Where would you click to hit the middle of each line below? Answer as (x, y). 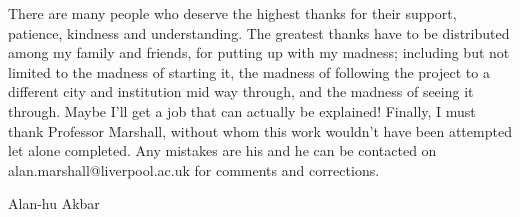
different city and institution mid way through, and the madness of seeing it (241, 91)
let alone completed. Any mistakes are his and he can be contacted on (222, 150)
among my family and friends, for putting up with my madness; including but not (259, 52)
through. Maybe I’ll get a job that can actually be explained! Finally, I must (242, 110)
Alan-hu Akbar (54, 203)
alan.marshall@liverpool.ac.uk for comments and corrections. (194, 169)
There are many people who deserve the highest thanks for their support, (232, 13)
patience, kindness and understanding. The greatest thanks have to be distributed (259, 32)
